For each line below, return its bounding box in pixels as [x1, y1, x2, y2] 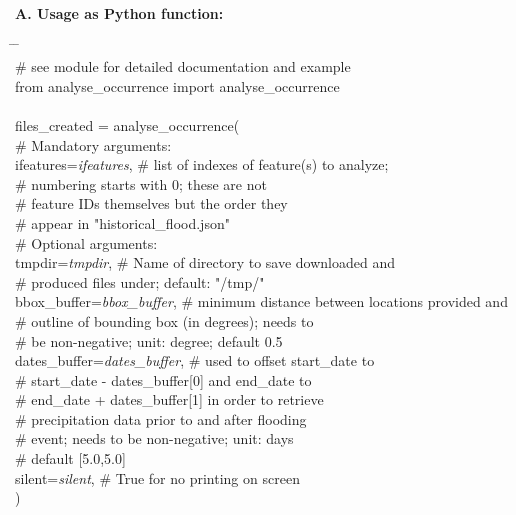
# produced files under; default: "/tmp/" [15, 271, 265, 292]
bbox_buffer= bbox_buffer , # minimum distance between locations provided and [15, 291, 508, 312]
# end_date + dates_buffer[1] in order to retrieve [15, 389, 324, 410]
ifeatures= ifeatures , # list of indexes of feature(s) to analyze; [15, 154, 389, 175]
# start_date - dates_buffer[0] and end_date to [15, 369, 312, 390]
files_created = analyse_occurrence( [15, 114, 240, 135]
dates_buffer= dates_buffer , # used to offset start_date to [15, 350, 375, 371]
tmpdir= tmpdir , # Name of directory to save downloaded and [15, 252, 396, 273]
